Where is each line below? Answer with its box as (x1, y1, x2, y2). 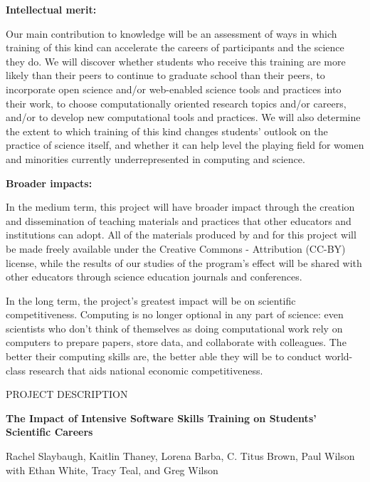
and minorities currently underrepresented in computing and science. (6, 151, 305, 166)
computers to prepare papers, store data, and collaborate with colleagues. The (6, 335, 347, 350)
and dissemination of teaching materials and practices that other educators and (6, 213, 351, 228)
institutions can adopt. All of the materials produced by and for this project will (6, 227, 356, 242)
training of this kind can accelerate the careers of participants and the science (6, 40, 344, 55)
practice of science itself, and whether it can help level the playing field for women (6, 137, 364, 152)
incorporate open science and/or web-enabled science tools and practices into (6, 81, 342, 96)
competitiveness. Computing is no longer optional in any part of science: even (6, 307, 344, 322)
